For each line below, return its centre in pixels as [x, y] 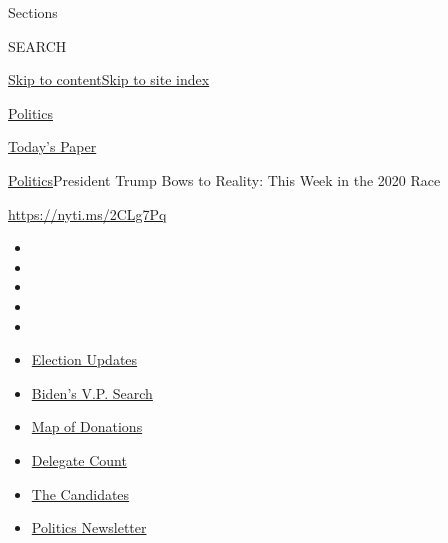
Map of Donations [87, 426]
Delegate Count [79, 459]
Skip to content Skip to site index [109, 79]
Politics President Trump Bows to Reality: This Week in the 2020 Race [224, 179]
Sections [33, 12]
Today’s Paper [52, 146]
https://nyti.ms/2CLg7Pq [87, 213]
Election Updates [84, 359]
